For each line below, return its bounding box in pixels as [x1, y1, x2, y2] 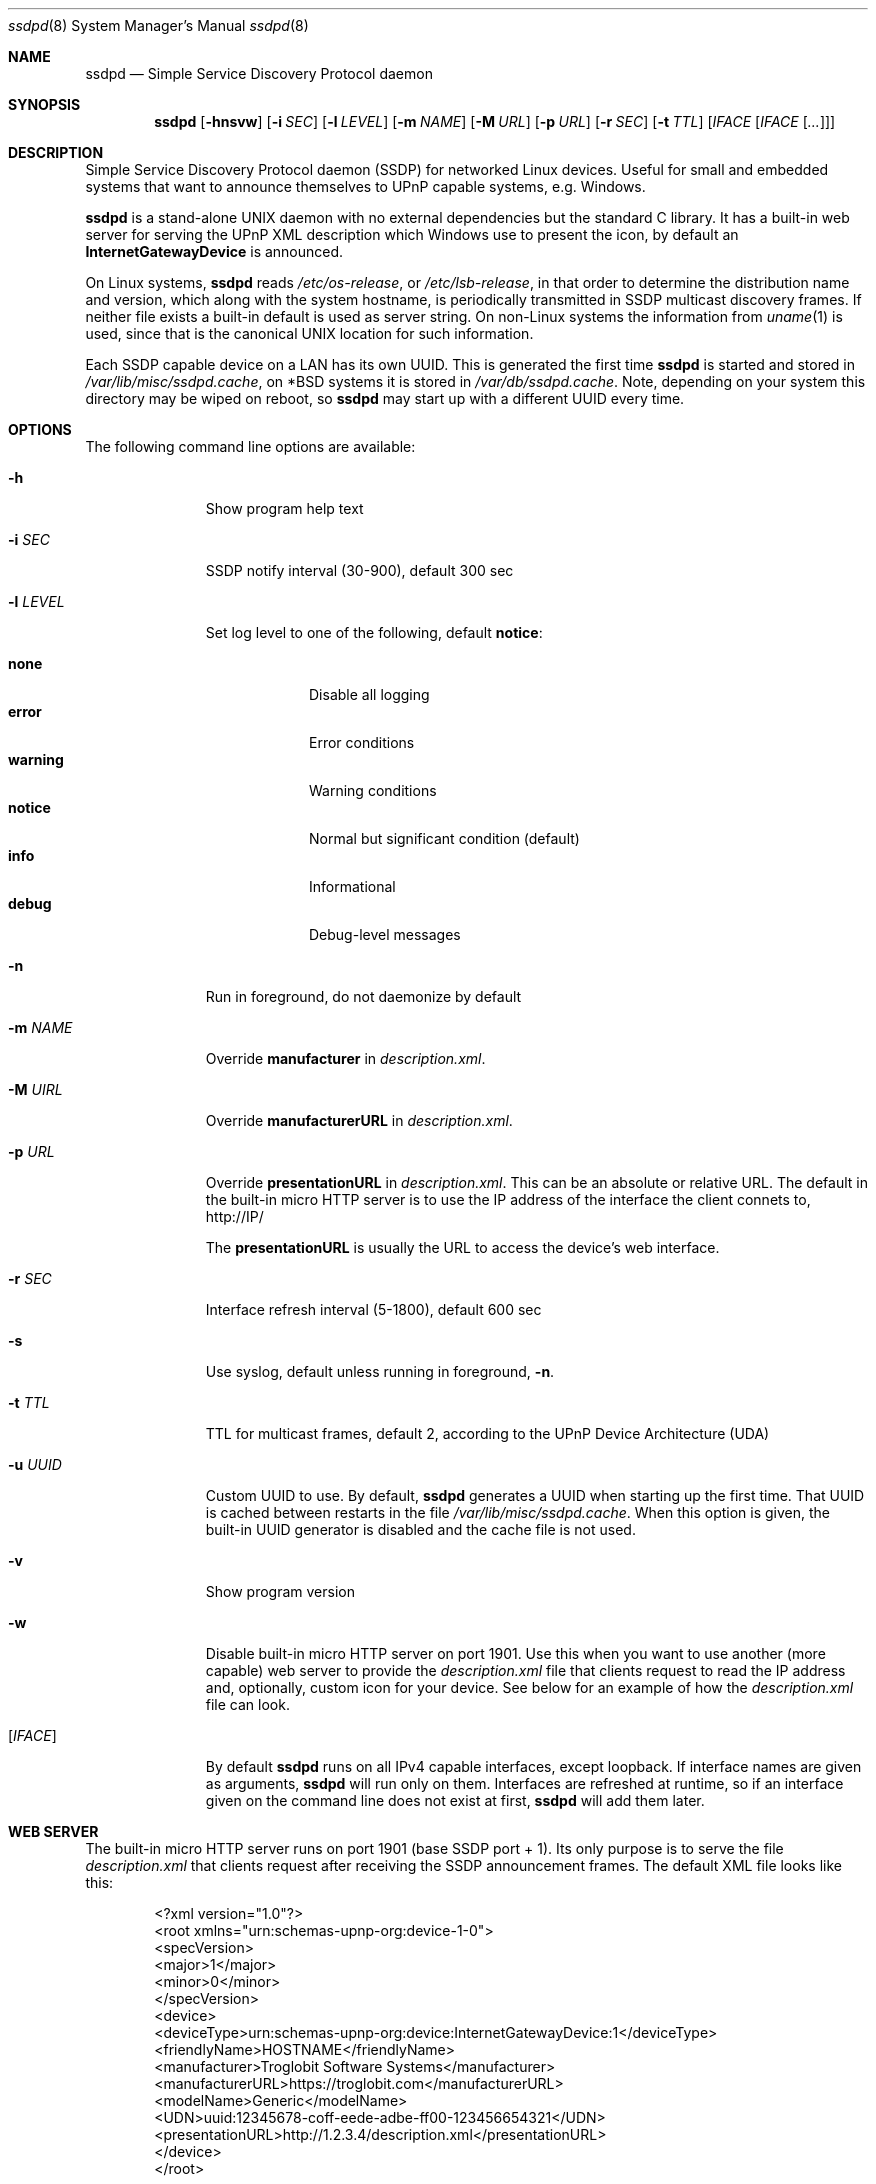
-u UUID [8, 1456, 62, 1473]
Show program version [205, 1583, 355, 1600]
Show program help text [205, 500, 364, 517]
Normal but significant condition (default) [309, 830, 580, 847]
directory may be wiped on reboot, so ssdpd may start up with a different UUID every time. [85, 390, 685, 407]
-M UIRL [8, 1081, 63, 1098]
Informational [309, 878, 396, 895]
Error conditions [309, 734, 415, 751]
